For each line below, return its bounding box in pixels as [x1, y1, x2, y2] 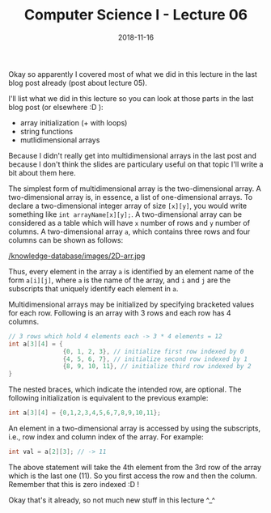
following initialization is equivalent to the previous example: [8, 393, 209, 403]
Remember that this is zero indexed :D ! [8, 479, 140, 489]
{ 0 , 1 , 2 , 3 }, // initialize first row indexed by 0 [62, 347, 244, 355]
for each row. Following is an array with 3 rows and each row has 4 [8, 307, 232, 317]
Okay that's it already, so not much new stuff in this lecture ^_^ [8, 495, 216, 505]
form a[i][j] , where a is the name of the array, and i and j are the [8, 275, 231, 285]
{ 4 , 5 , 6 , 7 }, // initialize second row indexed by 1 [62, 354, 248, 363]
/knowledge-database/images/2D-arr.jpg [8, 251, 146, 261]
